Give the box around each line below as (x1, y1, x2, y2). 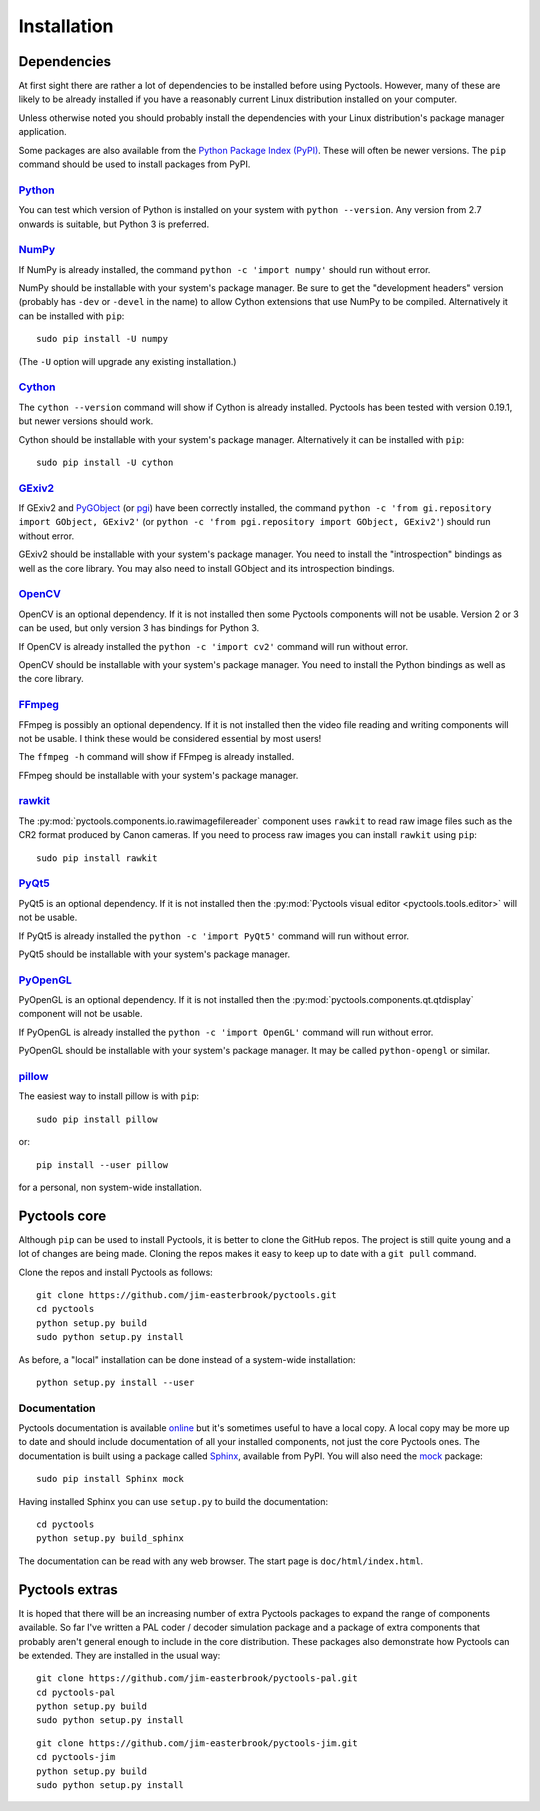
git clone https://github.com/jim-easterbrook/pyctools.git (36, 1290, 337, 1300)
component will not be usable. (18, 1008, 143, 1020)
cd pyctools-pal (36, 1686, 116, 1698)
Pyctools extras (18, 1581, 119, 1598)
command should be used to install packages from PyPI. (18, 158, 251, 170)
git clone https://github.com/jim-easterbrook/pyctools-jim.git (36, 1737, 359, 1749)
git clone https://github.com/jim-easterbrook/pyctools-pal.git (36, 1673, 359, 1684)
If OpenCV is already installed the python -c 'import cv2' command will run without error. (18, 640, 409, 652)
